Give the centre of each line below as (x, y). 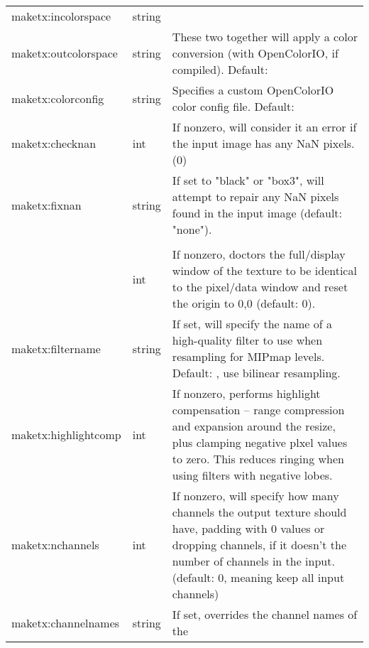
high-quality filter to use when (247, 340)
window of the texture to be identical (264, 270)
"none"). (192, 229)
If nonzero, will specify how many (255, 496)
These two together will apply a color (265, 37)
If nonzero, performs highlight (246, 393)
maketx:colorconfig (58, 98)
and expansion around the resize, (254, 426)
